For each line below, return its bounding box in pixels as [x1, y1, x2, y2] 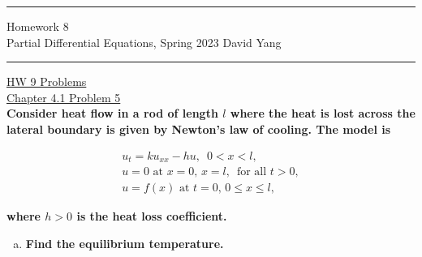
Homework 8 [6, 18, 69, 34]
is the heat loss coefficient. [76, 208, 227, 225]
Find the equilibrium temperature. [25, 234, 224, 251]
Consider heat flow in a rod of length [6, 105, 218, 122]
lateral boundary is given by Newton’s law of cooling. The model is [6, 120, 391, 137]
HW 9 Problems [6, 73, 87, 90]
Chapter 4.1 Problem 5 [6, 88, 121, 105]
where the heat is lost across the [230, 105, 416, 122]
